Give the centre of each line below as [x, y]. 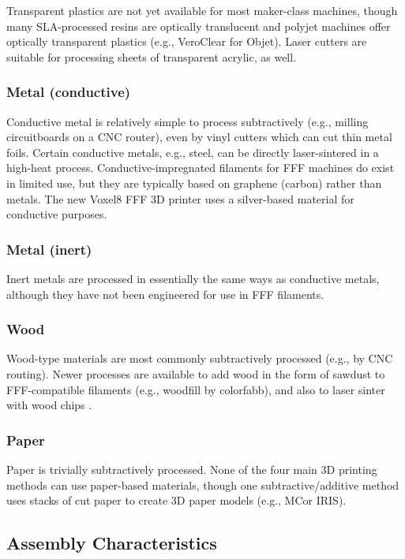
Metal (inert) [49, 249]
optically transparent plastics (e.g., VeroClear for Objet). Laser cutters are [187, 41]
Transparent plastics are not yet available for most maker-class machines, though [202, 10]
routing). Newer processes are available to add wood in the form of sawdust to [196, 373]
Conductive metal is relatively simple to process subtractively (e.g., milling [187, 121]
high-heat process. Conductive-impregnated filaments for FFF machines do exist [201, 168]
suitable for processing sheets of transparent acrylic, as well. [152, 56]
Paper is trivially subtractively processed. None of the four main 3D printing [192, 469]
